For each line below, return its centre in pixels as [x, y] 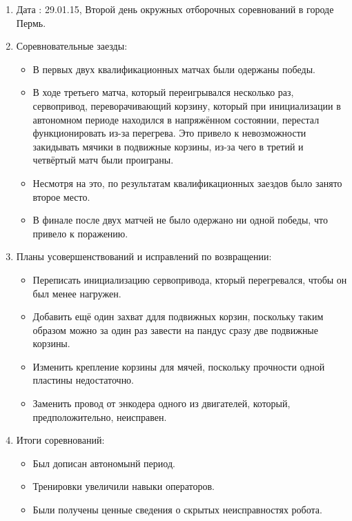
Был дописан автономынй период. [104, 463]
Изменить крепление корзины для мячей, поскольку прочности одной [179, 366]
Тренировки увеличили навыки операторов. [124, 486]
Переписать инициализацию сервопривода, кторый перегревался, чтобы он [190, 279]
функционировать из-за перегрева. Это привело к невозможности [169, 133]
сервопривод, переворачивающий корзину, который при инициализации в [187, 105]
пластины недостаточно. [84, 380]
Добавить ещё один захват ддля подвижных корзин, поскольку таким [178, 316]
